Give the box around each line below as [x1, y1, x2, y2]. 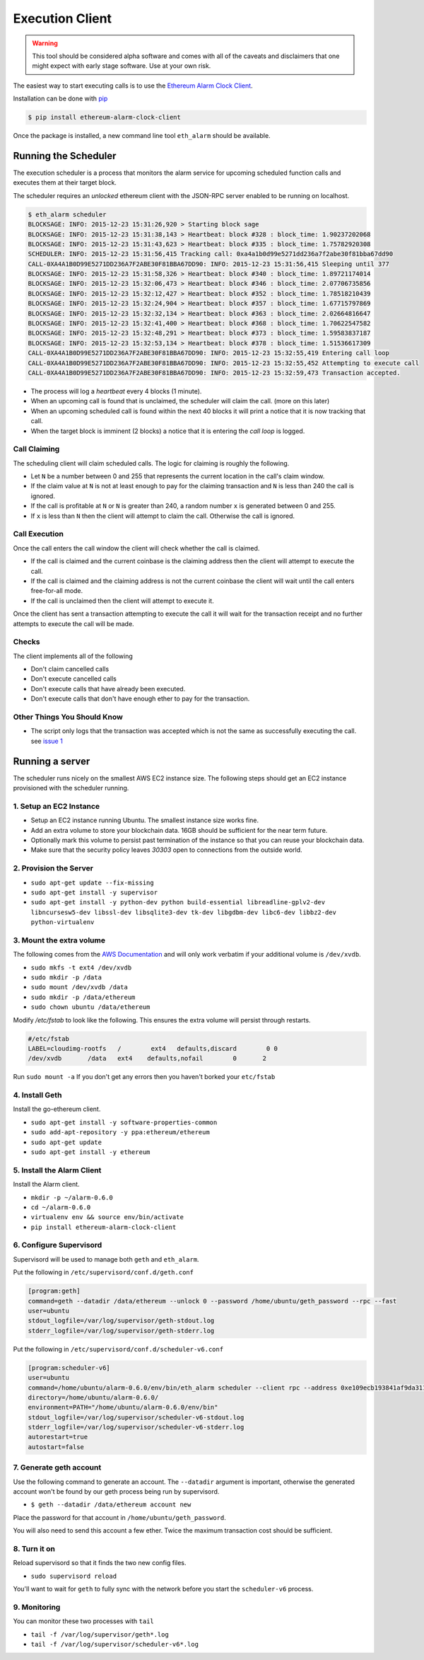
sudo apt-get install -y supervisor [30, 888, 158, 897]
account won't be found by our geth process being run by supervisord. [13, 1487, 220, 1496]
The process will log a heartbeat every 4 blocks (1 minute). [30, 386, 202, 396]
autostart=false [28, 1443, 85, 1451]
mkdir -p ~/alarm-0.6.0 [30, 1193, 113, 1201]
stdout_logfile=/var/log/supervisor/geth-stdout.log [28, 1317, 215, 1325]
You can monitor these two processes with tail [13, 1617, 155, 1625]
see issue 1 [30, 737, 63, 745]
